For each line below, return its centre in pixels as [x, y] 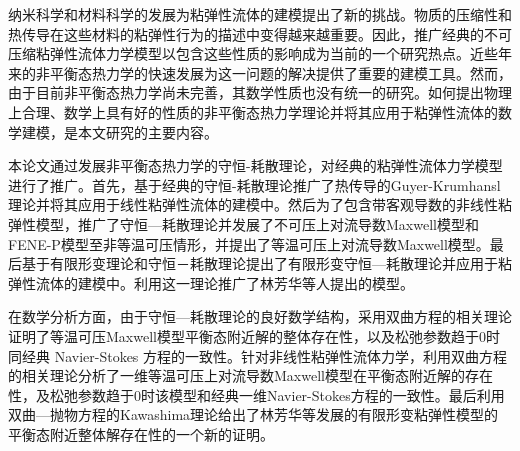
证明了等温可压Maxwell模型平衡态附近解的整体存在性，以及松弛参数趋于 [243, 335]
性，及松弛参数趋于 [71, 394]
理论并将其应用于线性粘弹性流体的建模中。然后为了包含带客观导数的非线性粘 [260, 204]
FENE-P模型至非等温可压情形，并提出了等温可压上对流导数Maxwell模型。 [249, 243]
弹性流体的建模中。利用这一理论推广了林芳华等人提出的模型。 [211, 282]
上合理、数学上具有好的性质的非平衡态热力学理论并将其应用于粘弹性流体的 [253, 111]
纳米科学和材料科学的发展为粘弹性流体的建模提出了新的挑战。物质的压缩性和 [260, 14]
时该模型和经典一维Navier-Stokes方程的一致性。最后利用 [323, 394]
